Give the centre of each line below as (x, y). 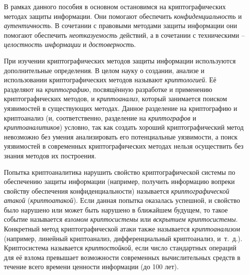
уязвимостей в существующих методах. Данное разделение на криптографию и (121, 108)
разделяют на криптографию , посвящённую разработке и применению (108, 89)
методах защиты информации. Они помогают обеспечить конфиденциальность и (123, 16)
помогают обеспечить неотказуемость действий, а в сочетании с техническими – (124, 35)
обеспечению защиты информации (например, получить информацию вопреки (119, 181)
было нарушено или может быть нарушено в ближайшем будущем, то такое (116, 209)
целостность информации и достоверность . (70, 44)
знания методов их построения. (50, 155)
